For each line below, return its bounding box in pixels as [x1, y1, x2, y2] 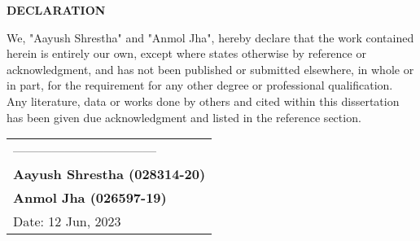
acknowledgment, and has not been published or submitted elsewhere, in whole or [7, 60, 414, 77]
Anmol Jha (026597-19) [13, 188, 167, 208]
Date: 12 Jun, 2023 [13, 212, 121, 231]
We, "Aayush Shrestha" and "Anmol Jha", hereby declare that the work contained [7, 28, 414, 46]
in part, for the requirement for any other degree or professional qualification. [7, 77, 393, 94]
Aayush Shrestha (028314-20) [13, 164, 206, 184]
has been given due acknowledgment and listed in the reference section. [7, 108, 361, 125]
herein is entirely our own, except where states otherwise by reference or [7, 45, 366, 62]
